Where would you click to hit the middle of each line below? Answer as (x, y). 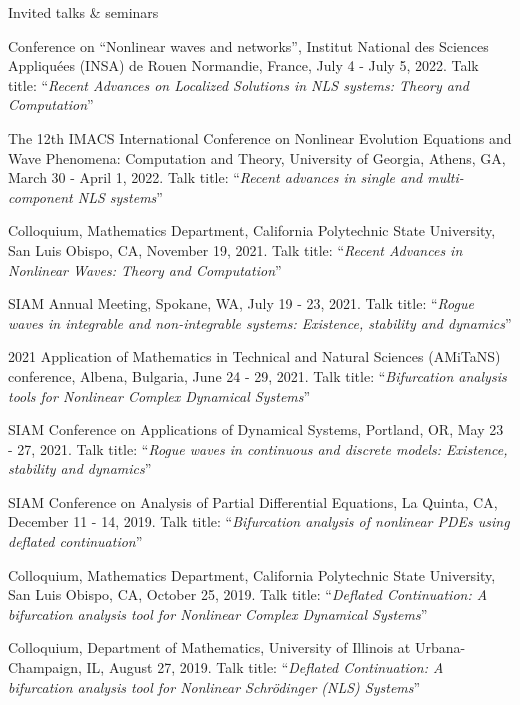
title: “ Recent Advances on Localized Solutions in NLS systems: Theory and (238, 84)
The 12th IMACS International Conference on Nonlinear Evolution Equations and (260, 137)
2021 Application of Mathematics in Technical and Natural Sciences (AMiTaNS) (254, 356)
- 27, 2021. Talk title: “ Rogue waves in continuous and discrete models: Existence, (258, 448)
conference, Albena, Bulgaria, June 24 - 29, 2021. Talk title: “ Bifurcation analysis (257, 375)
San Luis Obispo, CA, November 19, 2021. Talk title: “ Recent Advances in (235, 249)
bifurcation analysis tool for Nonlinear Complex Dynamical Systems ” (218, 613)
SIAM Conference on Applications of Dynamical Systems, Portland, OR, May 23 (256, 429)
